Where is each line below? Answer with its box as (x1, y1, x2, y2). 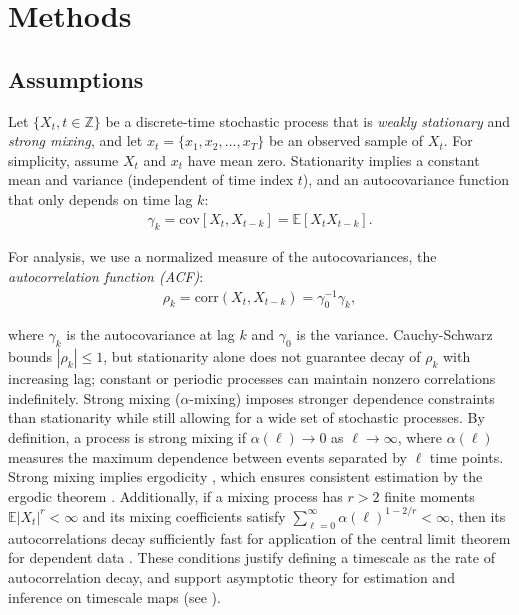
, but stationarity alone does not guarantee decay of (103, 346, 421, 367)
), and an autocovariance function (302, 169, 510, 190)
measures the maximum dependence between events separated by (8, 446, 407, 467)
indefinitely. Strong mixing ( (8, 387, 181, 408)
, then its (449, 505, 506, 526)
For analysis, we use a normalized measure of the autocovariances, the (8, 246, 437, 267)
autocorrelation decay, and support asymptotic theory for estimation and (8, 566, 455, 587)
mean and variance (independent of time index (8, 169, 294, 190)
